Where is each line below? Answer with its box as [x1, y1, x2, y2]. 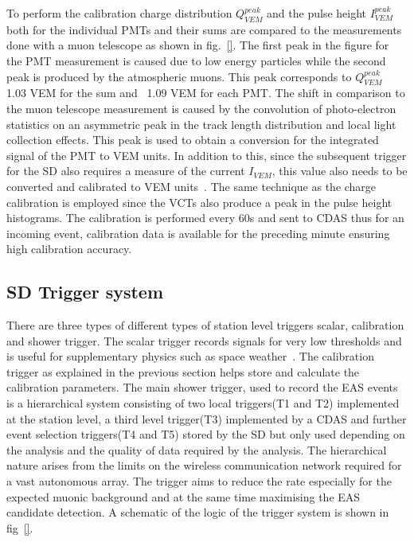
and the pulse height [267, 5, 367, 21]
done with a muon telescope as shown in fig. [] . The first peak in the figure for [6, 37, 389, 53]
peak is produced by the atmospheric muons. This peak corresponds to [6, 68, 352, 84]
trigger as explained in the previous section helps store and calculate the [6, 363, 360, 380]
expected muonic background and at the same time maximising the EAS [6, 488, 361, 505]
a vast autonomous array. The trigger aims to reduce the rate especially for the [6, 473, 392, 489]
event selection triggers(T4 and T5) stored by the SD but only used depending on [6, 426, 405, 443]
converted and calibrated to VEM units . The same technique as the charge [6, 177, 377, 194]
